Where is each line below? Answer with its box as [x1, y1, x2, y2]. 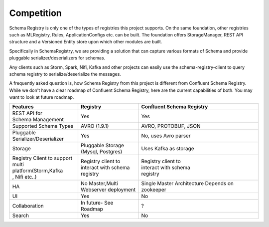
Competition [9, 7, 62, 18]
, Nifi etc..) [12, 174, 37, 181]
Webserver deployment [80, 186, 136, 193]
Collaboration [12, 203, 44, 210]
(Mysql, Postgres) [80, 148, 123, 155]
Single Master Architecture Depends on [141, 180, 234, 187]
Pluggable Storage [80, 142, 125, 149]
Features [12, 103, 34, 110]
